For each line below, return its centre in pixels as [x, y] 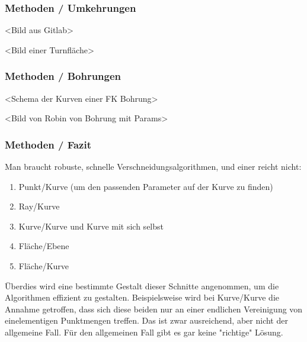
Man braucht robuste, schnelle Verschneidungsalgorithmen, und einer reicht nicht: [153, 167]
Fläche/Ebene [44, 246]
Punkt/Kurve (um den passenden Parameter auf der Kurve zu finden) [146, 186]
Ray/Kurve [39, 206]
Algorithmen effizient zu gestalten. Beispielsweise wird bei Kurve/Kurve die [142, 297]
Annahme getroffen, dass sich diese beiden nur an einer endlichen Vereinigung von [154, 309]
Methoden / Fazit [48, 144]
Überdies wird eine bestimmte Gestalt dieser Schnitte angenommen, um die [142, 285]
